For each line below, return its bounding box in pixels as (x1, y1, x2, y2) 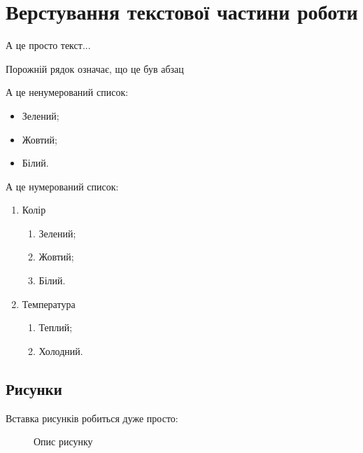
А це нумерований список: (6, 179, 119, 193)
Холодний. (38, 343, 83, 358)
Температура (22, 296, 76, 311)
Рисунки (6, 377, 62, 399)
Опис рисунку (34, 434, 93, 449)
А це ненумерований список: (6, 85, 129, 99)
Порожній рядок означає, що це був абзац (6, 61, 184, 76)
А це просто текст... (6, 38, 91, 53)
